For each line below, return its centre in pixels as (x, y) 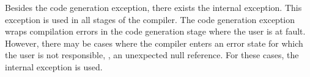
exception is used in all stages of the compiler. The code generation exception (150, 19)
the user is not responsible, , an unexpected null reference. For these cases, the (152, 55)
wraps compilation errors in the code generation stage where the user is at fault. (155, 31)
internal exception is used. (54, 66)
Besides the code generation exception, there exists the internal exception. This (153, 7)
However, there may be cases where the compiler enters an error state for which (154, 43)
